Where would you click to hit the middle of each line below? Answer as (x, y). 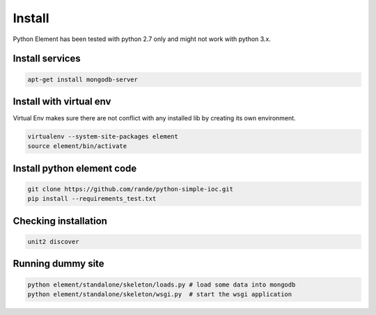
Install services (47, 59)
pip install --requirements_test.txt (92, 199)
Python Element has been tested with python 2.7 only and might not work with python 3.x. (142, 39)
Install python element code (75, 168)
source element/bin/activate (77, 146)
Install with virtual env (62, 101)
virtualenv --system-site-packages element (103, 137)
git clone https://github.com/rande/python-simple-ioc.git (130, 189)
